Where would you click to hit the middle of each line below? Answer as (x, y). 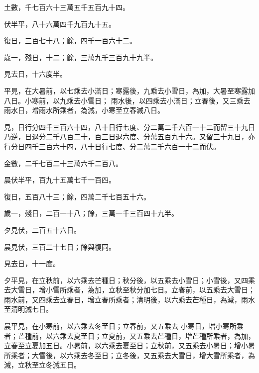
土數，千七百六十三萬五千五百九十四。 (67, 7)
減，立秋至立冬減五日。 (42, 365)
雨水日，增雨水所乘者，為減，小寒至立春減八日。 (84, 110)
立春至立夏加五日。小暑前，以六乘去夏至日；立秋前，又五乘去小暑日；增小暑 (129, 345)
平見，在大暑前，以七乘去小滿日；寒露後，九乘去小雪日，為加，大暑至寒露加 (129, 90)
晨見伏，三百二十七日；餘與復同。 (60, 246)
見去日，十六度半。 (35, 74)
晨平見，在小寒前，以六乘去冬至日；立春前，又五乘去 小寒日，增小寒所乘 (124, 326)
